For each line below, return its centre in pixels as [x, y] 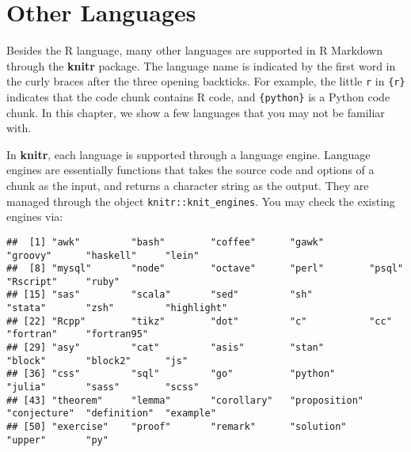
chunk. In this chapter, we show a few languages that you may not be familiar [196, 112]
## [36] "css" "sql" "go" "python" [171, 374]
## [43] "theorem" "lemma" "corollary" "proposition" [185, 400]
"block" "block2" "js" [97, 361]
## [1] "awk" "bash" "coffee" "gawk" [165, 242]
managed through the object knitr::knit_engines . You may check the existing [201, 201]
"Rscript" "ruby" [63, 281]
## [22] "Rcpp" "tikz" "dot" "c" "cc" [199, 321]
